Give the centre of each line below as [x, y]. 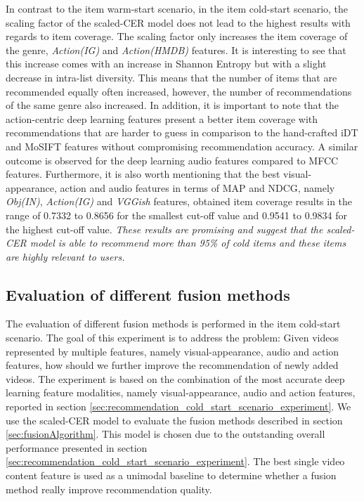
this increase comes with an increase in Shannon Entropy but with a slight [166, 64]
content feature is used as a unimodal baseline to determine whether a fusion [171, 475]
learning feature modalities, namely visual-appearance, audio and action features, [181, 392]
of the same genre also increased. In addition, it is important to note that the [173, 105]
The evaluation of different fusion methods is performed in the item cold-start [173, 324]
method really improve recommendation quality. [109, 489]
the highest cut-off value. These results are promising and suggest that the [164, 229]
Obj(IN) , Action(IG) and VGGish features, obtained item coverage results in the [179, 201]
